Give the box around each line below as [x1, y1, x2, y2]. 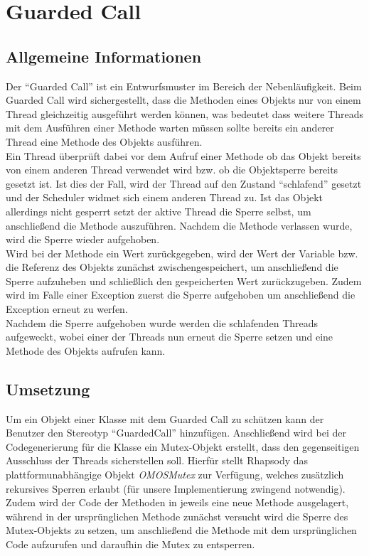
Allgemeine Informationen [6, 45, 202, 67]
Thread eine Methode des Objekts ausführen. [6, 134, 203, 149]
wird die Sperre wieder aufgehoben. [6, 232, 160, 247]
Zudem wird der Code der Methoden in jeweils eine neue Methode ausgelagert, [6, 495, 349, 510]
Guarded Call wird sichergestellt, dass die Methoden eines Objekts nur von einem [6, 92, 361, 107]
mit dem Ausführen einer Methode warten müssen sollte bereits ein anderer [6, 120, 334, 135]
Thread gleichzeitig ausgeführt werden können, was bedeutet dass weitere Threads [6, 106, 363, 121]
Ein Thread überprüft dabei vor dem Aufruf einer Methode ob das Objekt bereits [6, 148, 361, 163]
